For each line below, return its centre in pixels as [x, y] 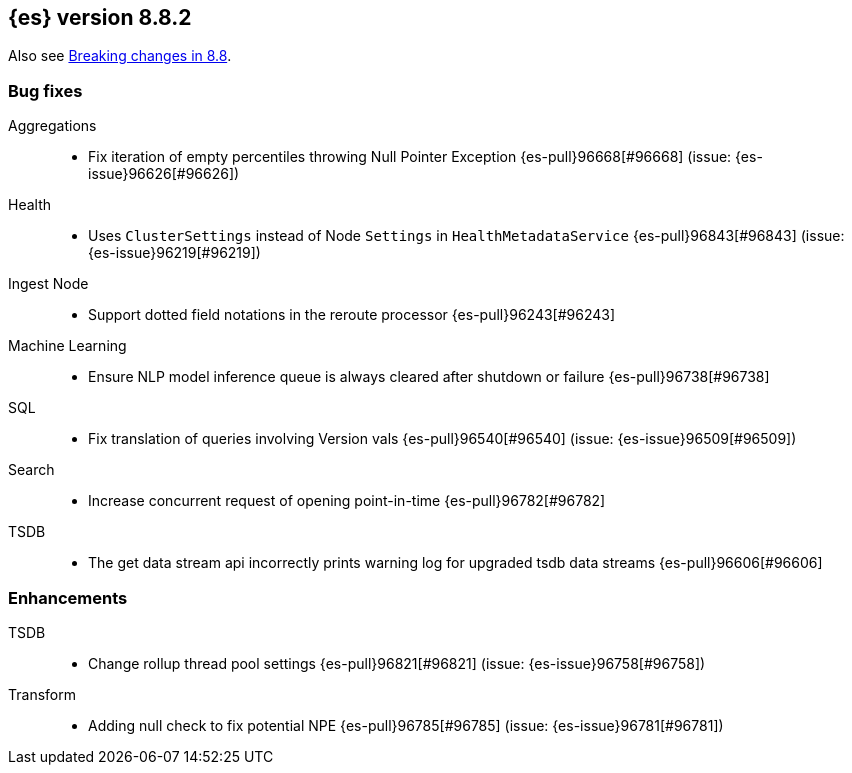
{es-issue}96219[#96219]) [174, 253]
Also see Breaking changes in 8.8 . [120, 56]
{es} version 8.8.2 [100, 17]
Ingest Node [48, 284]
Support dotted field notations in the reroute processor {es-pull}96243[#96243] [352, 315]
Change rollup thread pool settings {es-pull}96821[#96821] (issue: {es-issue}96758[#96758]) [397, 663]
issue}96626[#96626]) [164, 174]
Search [31, 470]
